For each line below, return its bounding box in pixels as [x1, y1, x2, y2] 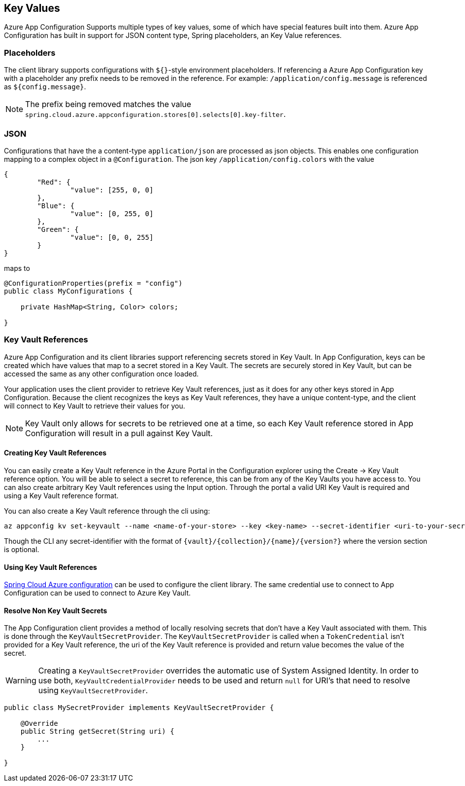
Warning [5, 675, 36, 686]
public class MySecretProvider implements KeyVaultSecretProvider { [4, 704, 274, 712]
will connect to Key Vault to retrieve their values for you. [4, 401, 185, 410]
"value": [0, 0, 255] [70, 233, 154, 241]
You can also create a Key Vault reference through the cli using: [4, 506, 210, 515]
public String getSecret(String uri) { [20, 727, 174, 736]
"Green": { [37, 225, 79, 233]
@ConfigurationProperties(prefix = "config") [4, 279, 183, 287]
